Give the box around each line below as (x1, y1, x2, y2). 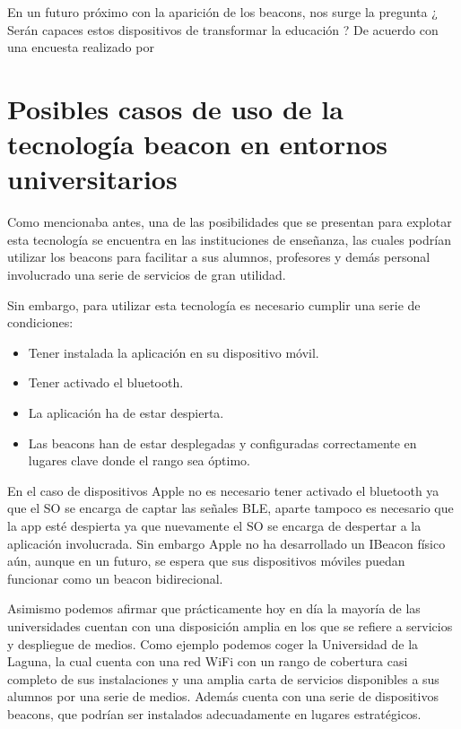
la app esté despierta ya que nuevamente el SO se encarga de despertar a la (7, 516, 422, 534)
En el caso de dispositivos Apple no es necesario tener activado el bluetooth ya (7, 481, 439, 499)
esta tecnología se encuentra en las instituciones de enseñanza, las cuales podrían (7, 230, 451, 248)
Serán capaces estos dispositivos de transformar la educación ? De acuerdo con (7, 20, 439, 39)
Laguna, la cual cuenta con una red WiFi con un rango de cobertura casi (7, 652, 408, 671)
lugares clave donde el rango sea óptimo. (28, 451, 250, 470)
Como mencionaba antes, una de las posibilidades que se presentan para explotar (7, 213, 452, 231)
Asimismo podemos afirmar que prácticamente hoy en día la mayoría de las (7, 599, 421, 618)
